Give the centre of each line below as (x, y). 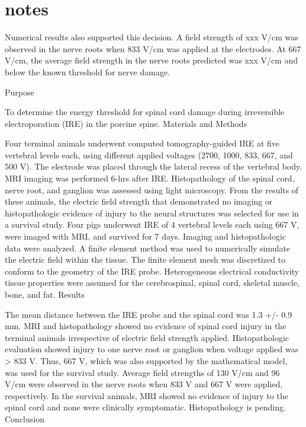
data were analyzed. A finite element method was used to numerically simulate (148, 248)
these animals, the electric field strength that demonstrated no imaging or (139, 201)
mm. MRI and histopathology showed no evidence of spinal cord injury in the (146, 326)
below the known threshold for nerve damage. (88, 71)
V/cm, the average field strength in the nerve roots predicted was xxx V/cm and (152, 60)
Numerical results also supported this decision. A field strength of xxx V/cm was (152, 37)
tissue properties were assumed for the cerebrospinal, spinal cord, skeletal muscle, (152, 283)
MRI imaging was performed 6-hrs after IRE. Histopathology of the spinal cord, (150, 178)
